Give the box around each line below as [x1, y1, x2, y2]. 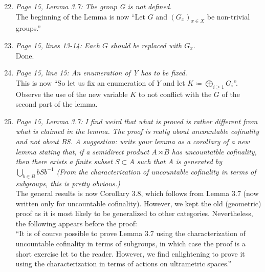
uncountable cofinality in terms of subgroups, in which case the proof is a [15, 238, 246, 249]
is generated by [175, 156, 223, 167]
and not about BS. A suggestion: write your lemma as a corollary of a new [15, 135, 250, 146]
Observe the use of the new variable [15, 88, 128, 99]
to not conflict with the [138, 88, 212, 99]
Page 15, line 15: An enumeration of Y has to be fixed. [15, 67, 187, 78]
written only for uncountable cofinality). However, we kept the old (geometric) [15, 198, 261, 208]
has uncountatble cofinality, [171, 146, 257, 157]
